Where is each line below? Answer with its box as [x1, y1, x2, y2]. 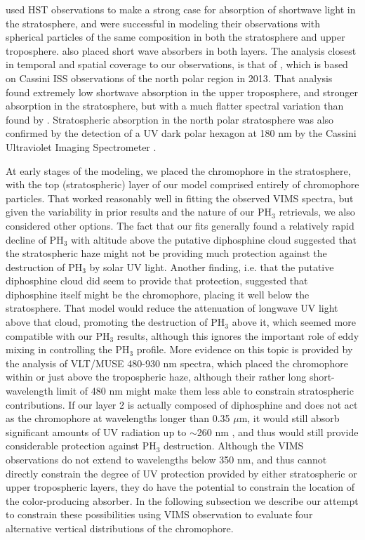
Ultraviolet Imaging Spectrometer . [6, 139, 157, 154]
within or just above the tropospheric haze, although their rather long [6, 369, 307, 384]
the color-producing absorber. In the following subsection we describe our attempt [6, 493, 359, 508]
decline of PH [6, 232, 64, 246]
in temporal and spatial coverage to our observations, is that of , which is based [6, 57, 348, 72]
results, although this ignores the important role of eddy [117, 328, 359, 343]
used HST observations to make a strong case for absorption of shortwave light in [6, 2, 356, 16]
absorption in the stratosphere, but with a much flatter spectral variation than [6, 98, 344, 113]
